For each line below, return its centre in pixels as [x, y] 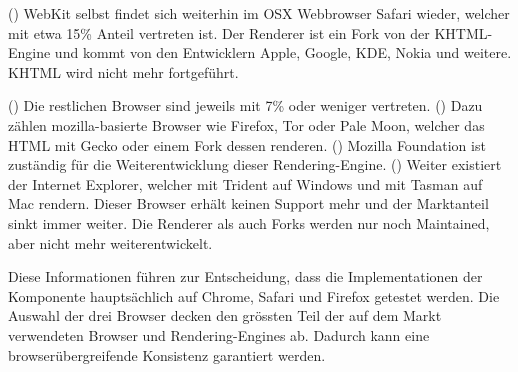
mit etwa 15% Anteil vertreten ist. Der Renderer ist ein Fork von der [219, 32]
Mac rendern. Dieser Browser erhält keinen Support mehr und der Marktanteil [248, 203]
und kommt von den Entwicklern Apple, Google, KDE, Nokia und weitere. [283, 52]
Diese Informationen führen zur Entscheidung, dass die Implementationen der [245, 276]
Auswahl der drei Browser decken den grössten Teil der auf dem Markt [225, 315]
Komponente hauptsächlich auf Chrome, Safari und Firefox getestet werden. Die [254, 295]
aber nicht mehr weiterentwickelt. [110, 242]
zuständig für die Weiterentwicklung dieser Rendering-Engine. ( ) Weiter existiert [255, 164]
